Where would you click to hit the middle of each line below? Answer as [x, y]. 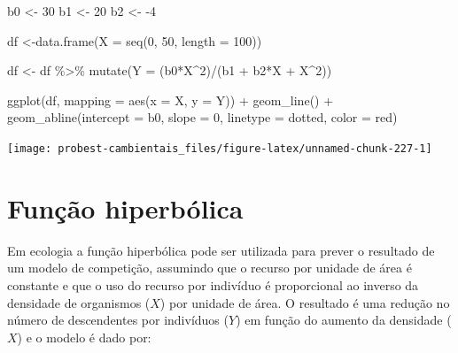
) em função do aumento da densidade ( [344, 320]
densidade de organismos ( [79, 302]
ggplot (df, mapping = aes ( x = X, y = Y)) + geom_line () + [171, 100]
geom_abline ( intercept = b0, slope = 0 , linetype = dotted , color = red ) [202, 117]
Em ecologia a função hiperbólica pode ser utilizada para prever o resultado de [221, 250]
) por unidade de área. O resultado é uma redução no [305, 302]
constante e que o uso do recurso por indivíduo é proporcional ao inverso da [213, 284]
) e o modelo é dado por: [84, 337]
